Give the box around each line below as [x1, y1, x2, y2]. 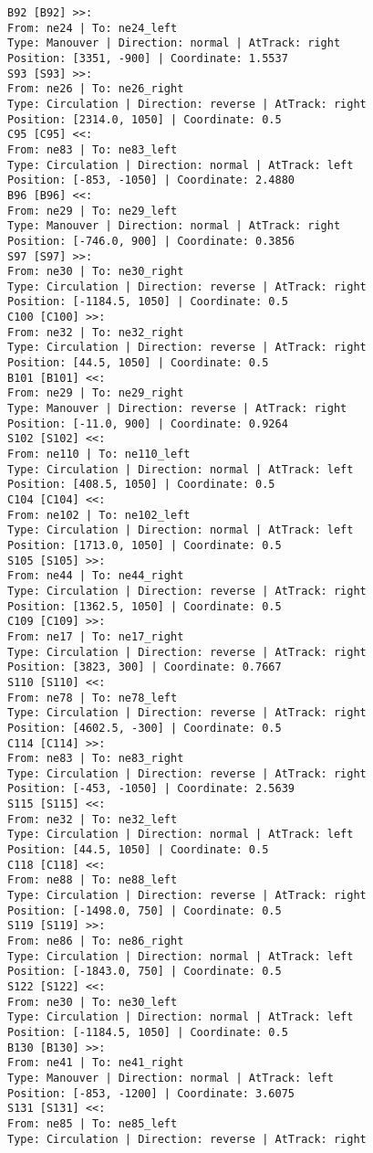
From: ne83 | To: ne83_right [7, 752, 184, 766]
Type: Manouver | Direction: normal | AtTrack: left [7, 1071, 334, 1084]
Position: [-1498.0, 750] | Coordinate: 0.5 [7, 904, 282, 917]
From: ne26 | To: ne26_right [7, 82, 184, 96]
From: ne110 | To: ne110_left [7, 448, 191, 461]
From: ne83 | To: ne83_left [7, 143, 178, 156]
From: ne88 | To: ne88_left [7, 873, 178, 887]
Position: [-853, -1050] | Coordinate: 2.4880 [7, 174, 295, 187]
